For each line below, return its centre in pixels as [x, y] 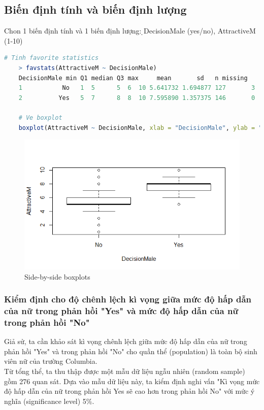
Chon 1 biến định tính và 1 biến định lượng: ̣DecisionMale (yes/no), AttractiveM [130, 31]
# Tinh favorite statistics [52, 58]
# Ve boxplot [40, 117]
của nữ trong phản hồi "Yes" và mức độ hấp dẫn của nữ [121, 310]
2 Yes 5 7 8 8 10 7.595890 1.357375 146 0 [137, 98]
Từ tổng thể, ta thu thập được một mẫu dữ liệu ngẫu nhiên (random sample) [125, 371]
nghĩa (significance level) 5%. [49, 401]
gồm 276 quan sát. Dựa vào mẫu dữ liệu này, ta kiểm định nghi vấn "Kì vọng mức [132, 381]
